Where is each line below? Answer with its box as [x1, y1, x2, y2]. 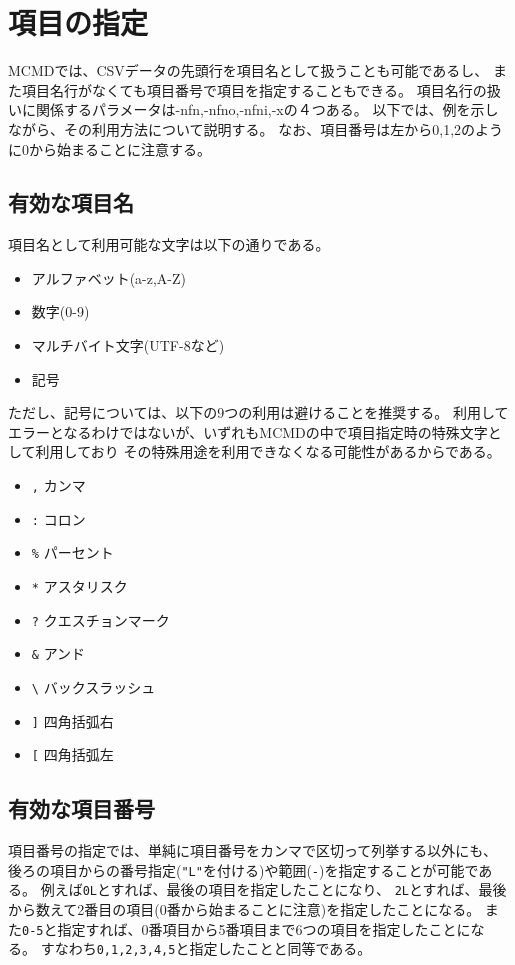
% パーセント [31, 542, 114, 563]
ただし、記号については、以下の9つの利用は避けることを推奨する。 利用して [8, 402, 509, 423]
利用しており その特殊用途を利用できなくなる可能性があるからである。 [35, 441, 501, 462]
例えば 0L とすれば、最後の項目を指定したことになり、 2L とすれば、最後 [40, 879, 507, 900]
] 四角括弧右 [31, 710, 114, 731]
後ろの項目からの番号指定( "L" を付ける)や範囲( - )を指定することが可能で [8, 859, 479, 880]
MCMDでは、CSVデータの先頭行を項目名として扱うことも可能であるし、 [8, 60, 489, 81]
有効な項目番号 [8, 793, 155, 824]
